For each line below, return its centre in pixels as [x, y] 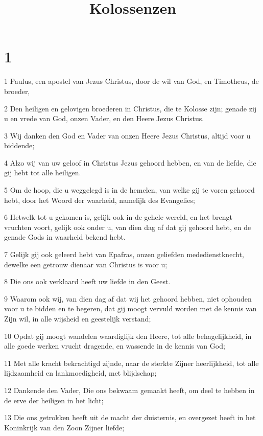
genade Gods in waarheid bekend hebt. [65, 237]
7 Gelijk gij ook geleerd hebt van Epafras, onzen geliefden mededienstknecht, [124, 254]
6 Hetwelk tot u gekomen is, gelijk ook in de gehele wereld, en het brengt [118, 217]
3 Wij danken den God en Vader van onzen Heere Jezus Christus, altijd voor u [127, 135]
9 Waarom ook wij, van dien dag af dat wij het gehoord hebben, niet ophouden [128, 298]
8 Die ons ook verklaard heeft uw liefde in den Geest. [87, 281]
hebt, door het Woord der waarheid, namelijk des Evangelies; [100, 200]
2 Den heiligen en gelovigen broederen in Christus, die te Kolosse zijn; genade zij [130, 108]
